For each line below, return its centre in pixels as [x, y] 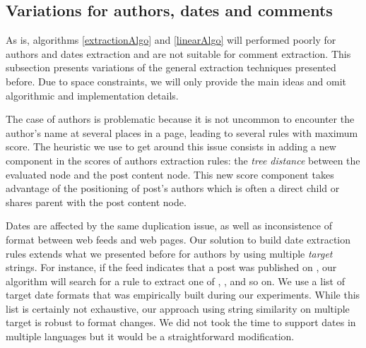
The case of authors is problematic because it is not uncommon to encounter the [180, 119]
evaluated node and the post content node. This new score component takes [170, 174]
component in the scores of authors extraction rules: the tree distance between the [183, 160]
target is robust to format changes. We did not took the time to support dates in [181, 322]
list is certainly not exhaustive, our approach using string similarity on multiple [178, 308]
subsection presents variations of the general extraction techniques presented [171, 67]
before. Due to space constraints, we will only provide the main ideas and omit [176, 81]
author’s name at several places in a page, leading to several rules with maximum [182, 132]
